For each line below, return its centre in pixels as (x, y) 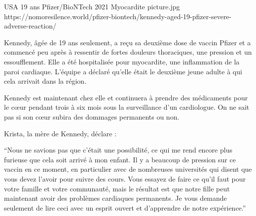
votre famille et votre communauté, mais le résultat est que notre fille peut (117, 188)
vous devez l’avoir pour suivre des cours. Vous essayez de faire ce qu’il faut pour (125, 178)
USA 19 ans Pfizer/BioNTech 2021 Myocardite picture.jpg (92, 6)
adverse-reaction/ (30, 26)
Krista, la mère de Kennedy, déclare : (60, 133)
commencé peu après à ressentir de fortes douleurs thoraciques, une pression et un (128, 52)
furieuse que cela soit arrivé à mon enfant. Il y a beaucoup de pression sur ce (120, 159)
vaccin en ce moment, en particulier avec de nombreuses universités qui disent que (128, 169)
